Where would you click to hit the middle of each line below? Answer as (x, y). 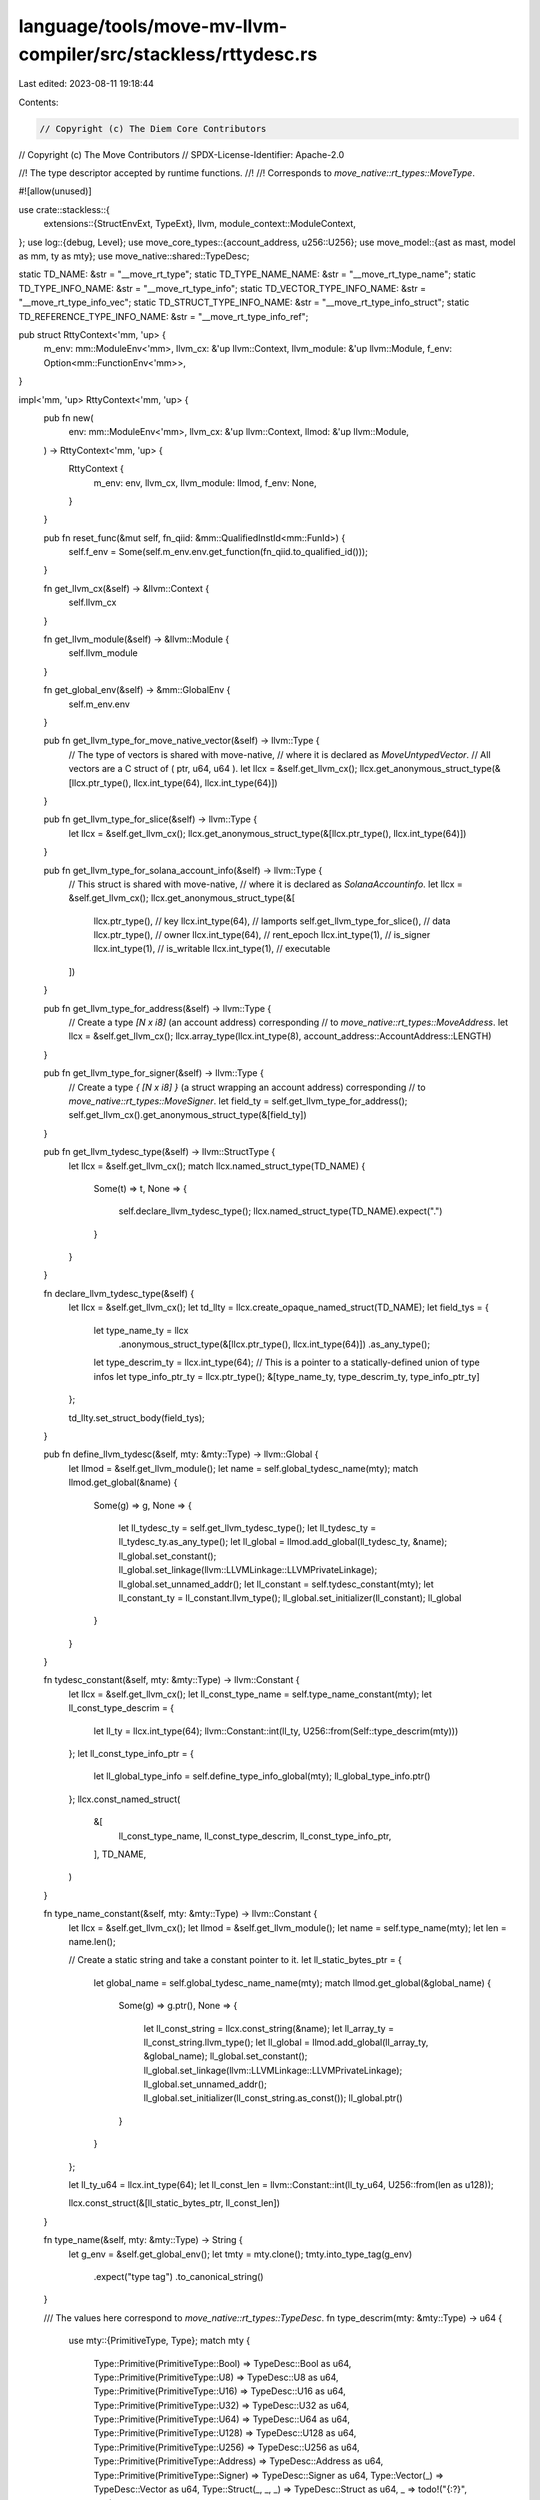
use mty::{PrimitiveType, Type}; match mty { (159, 2341)
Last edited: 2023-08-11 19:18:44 (86, 84)
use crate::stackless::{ (64, 209)
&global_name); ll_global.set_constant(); (225, 2056)
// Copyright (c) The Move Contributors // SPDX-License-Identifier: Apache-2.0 (181, 154)
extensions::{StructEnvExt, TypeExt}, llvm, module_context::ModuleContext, (200, 224)
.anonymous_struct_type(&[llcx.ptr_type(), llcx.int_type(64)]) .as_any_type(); (274, 1344)
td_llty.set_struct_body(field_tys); (136, 1417)
